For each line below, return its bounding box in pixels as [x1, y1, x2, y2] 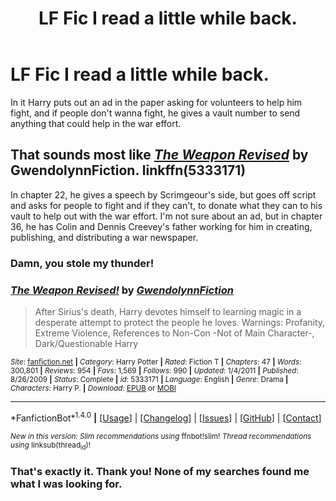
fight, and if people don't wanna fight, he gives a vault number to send [10, 107, 301, 119]
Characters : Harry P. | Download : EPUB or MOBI [10, 383, 177, 393]
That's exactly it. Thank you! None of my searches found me [10, 464, 310, 478]
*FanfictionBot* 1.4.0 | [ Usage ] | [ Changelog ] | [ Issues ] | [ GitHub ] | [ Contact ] [10, 410, 322, 424]
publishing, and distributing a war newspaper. [10, 231, 199, 243]
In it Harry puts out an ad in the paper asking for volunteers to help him [10, 96, 303, 108]
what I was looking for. [10, 477, 123, 491]
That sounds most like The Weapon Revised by [10, 147, 309, 164]
